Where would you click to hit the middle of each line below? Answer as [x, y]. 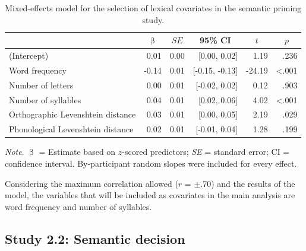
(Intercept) [29, 55]
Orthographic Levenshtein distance [72, 114]
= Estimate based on [77, 152]
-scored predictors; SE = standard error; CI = [206, 152]
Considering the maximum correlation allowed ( [92, 183]
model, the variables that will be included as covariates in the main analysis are [150, 195]
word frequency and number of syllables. [78, 206]
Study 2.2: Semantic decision [95, 238]
